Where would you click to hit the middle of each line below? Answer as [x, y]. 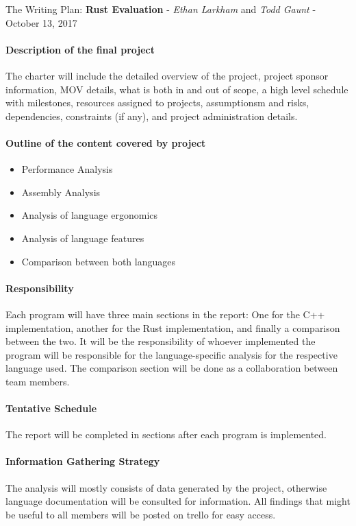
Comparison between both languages [98, 261]
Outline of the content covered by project [106, 142]
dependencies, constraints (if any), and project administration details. [152, 116]
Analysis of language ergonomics [90, 215]
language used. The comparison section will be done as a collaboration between [172, 368]
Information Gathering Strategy [83, 461]
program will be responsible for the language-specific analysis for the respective [171, 354]
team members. [38, 381]
